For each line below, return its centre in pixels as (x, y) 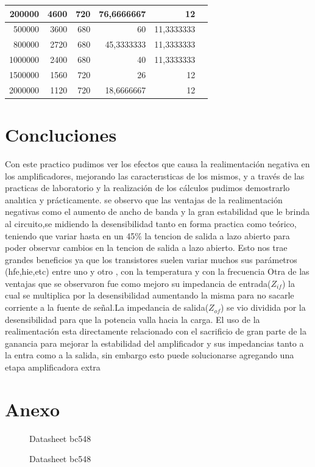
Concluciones (61, 134)
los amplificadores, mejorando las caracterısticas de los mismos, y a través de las (155, 176)
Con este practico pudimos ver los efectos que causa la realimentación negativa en (157, 163)
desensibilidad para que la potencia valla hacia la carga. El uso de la (133, 319)
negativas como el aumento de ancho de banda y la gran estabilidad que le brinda (157, 212)
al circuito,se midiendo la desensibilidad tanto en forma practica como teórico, (151, 223)
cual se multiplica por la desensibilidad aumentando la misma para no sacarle (150, 295)
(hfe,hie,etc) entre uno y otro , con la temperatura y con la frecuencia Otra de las (157, 271)
